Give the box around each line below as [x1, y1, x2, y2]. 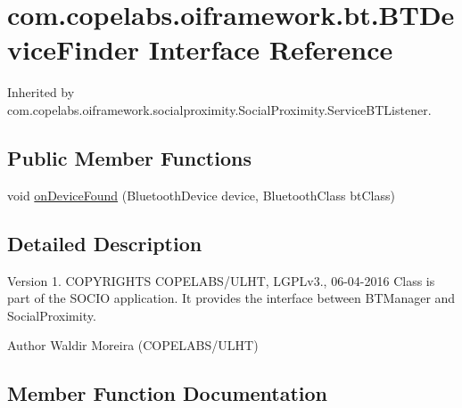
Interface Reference [148, 31, 393, 68]
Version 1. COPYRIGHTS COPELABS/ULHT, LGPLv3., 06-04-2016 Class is [7, 271, 435, 290]
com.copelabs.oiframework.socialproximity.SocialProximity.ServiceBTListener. [7, 100, 432, 118]
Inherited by [7, 83, 75, 102]
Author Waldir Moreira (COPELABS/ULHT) [7, 336, 259, 355]
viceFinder [7, 31, 140, 68]
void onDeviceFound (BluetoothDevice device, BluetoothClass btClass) [7, 185, 395, 204]
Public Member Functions [7, 143, 252, 171]
